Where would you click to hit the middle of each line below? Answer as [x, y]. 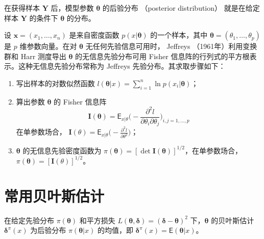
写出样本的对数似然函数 [55, 83]
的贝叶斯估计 [233, 220]
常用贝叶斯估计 [54, 195]
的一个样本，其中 [179, 35]
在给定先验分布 [29, 220]
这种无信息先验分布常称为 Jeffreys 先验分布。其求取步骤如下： [122, 66]
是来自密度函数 [94, 35]
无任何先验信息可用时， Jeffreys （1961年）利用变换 [171, 46]
